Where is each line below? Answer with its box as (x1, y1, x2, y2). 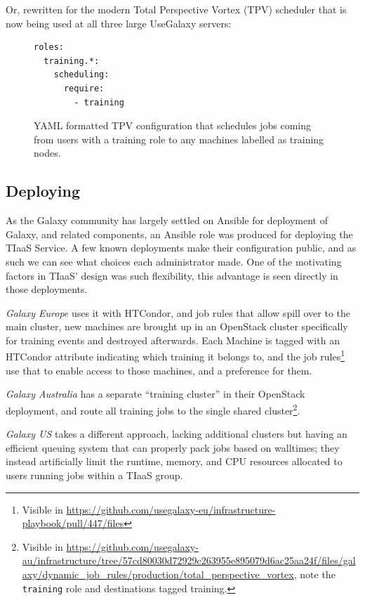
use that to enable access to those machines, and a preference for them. (6, 363, 312, 377)
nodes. (34, 145, 61, 160)
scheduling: (53, 70, 109, 80)
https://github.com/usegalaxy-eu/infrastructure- (66, 502, 276, 516)
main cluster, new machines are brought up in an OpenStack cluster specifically (6, 319, 348, 334)
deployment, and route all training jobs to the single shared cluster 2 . (6, 400, 300, 417)
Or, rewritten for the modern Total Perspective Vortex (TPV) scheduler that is (6, 2, 347, 16)
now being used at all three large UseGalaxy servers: (6, 15, 232, 30)
